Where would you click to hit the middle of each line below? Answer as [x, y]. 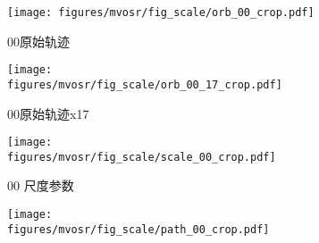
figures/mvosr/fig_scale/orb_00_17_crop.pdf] [145, 84]
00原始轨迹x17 [48, 113]
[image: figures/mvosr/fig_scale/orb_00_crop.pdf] [161, 13]
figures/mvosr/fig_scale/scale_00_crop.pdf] [142, 157]
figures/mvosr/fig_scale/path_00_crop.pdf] [139, 229]
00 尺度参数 [41, 185]
